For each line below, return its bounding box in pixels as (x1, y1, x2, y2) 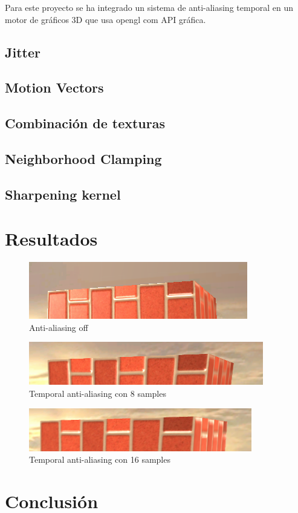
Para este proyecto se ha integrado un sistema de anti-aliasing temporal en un (5, 1, 294, 13)
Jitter (5, 42, 40, 61)
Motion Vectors (5, 78, 104, 97)
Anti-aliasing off (29, 321, 88, 333)
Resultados (5, 226, 98, 251)
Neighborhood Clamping (5, 149, 162, 168)
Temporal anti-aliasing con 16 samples (29, 453, 170, 466)
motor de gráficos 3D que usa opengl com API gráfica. (5, 13, 206, 25)
